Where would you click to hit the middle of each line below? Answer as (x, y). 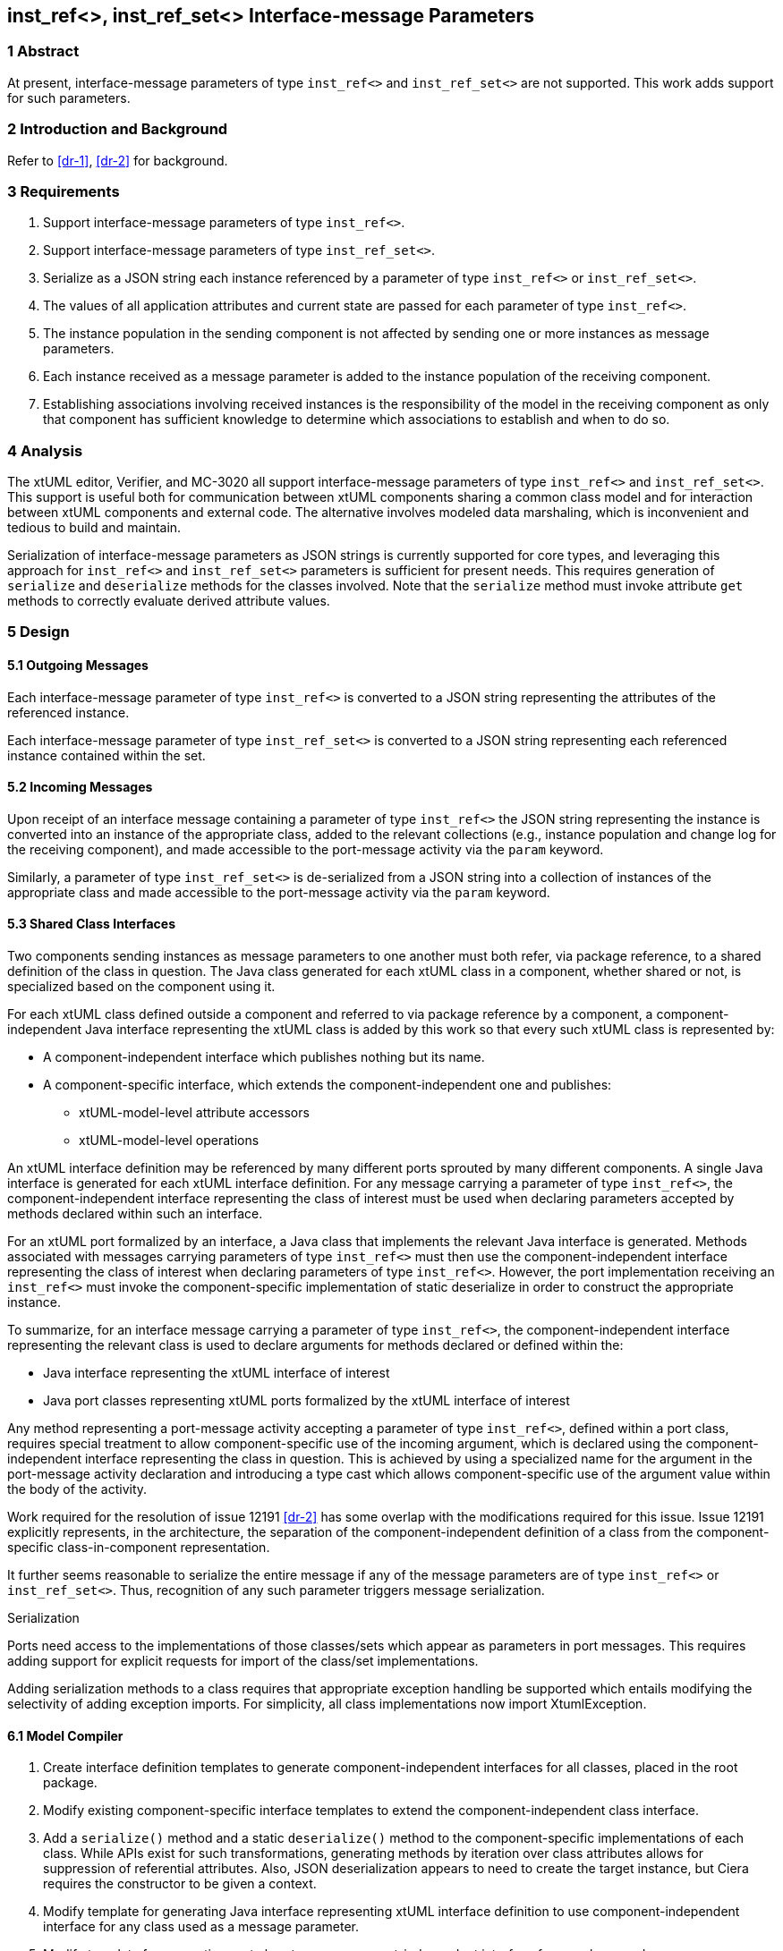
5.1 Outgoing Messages (78, 666)
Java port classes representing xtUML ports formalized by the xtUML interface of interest (306, 1401)
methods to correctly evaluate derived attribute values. (169, 601)
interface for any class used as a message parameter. (201, 1927)
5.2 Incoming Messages (80, 787)
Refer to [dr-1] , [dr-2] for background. (118, 160)
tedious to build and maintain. (94, 528)
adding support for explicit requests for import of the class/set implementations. (243, 1661)
